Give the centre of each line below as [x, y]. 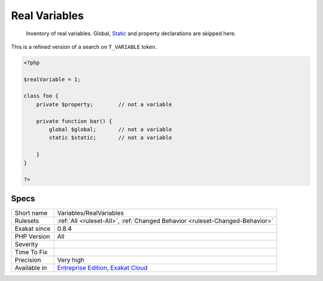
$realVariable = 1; [52, 79]
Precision [28, 260]
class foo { [41, 96]
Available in [31, 267]
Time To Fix [31, 252]
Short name [31, 213]
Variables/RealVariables [90, 213]
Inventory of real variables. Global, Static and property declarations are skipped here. [131, 33]
